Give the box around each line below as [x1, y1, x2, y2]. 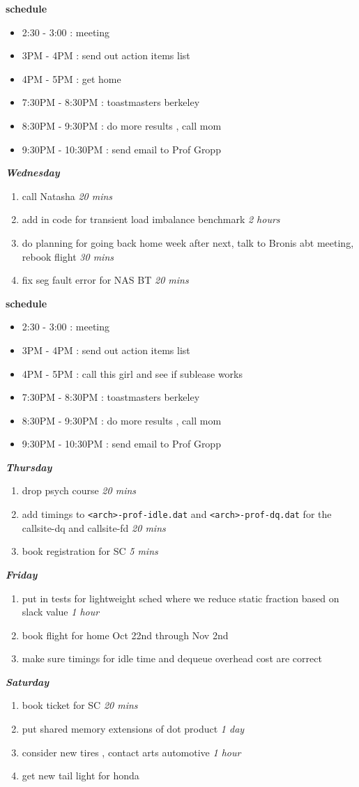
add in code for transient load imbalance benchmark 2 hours [22, 212, 280, 227]
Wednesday [6, 165, 60, 180]
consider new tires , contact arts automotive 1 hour [22, 744, 241, 759]
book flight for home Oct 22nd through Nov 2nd [22, 627, 229, 642]
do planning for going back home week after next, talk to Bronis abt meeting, [22, 235, 354, 250]
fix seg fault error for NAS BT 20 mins [22, 273, 189, 287]
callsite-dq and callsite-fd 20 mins [22, 520, 166, 535]
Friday [6, 567, 38, 581]
